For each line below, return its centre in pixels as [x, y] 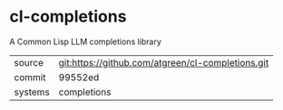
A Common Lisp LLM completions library [85, 41]
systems [32, 92]
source [29, 62]
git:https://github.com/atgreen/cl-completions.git [164, 62]
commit [30, 77]
